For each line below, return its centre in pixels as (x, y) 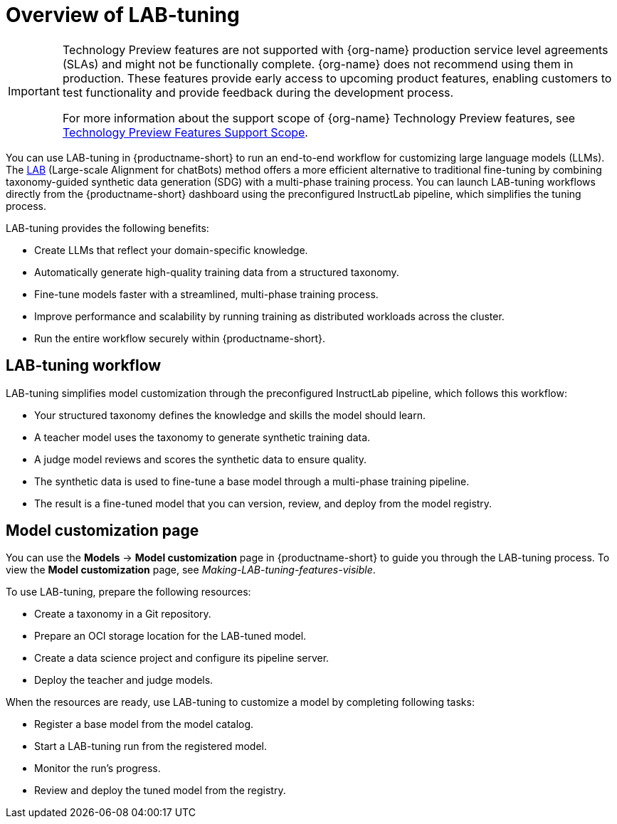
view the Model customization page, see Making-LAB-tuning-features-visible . (191, 570)
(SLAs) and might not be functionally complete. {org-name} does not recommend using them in (318, 64)
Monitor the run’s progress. (97, 768)
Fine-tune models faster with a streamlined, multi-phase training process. (206, 294)
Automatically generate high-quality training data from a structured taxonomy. (217, 272)
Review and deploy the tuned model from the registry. (160, 791)
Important (34, 91)
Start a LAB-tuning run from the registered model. (151, 746)
